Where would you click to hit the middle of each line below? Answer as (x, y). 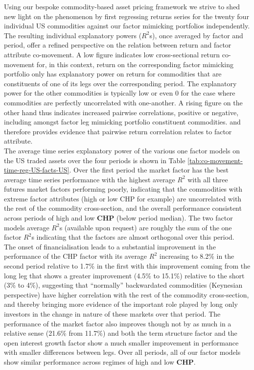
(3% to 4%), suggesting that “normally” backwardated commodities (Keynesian (123, 285)
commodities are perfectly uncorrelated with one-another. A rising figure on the (123, 102)
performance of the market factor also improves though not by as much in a (118, 323)
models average (27, 227)
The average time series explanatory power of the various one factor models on (122, 150)
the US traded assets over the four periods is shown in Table (95, 160)
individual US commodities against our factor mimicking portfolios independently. (127, 26)
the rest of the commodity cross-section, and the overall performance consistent (123, 208)
